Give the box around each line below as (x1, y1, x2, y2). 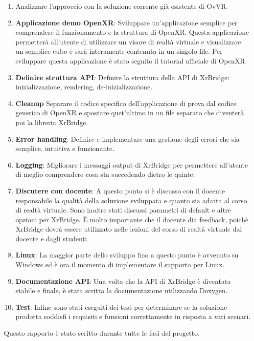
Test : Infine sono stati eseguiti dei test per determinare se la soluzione (15, 301, 227, 312)
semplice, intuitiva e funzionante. (15, 143, 115, 153)
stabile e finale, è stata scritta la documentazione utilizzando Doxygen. (15, 285, 228, 296)
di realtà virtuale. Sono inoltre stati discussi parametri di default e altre (15, 205, 231, 215)
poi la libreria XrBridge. (15, 117, 88, 127)
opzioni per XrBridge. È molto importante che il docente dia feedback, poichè (15, 214, 249, 224)
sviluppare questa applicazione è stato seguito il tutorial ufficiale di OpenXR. (15, 55, 247, 65)
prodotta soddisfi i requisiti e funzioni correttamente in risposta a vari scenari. (15, 311, 251, 321)
